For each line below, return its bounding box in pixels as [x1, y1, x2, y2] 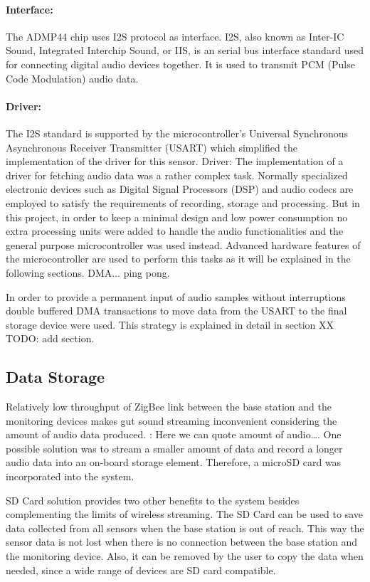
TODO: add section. [6, 331, 95, 346]
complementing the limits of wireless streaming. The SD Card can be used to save [6, 507, 363, 522]
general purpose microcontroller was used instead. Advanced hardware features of [6, 237, 361, 252]
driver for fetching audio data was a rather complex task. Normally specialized [6, 167, 348, 182]
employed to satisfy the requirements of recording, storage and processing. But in [6, 195, 360, 210]
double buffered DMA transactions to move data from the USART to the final [6, 303, 347, 318]
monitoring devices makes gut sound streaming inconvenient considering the [6, 413, 337, 428]
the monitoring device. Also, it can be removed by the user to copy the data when [6, 549, 364, 564]
